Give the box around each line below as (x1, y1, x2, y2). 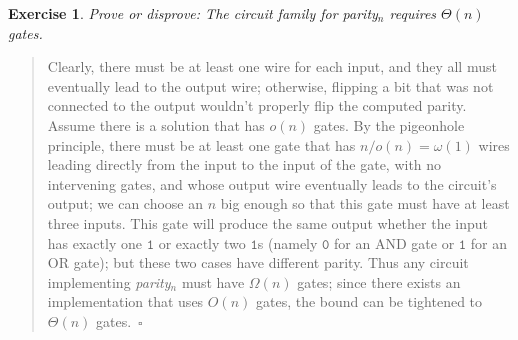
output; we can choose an (47, 193, 204, 214)
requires (389, 3, 437, 23)
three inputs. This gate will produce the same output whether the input (47, 212, 488, 233)
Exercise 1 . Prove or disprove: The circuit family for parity (8, 3, 378, 23)
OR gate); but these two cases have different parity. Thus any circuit (47, 252, 469, 273)
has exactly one (47, 232, 142, 253)
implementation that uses (47, 291, 204, 312)
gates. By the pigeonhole (313, 114, 465, 135)
